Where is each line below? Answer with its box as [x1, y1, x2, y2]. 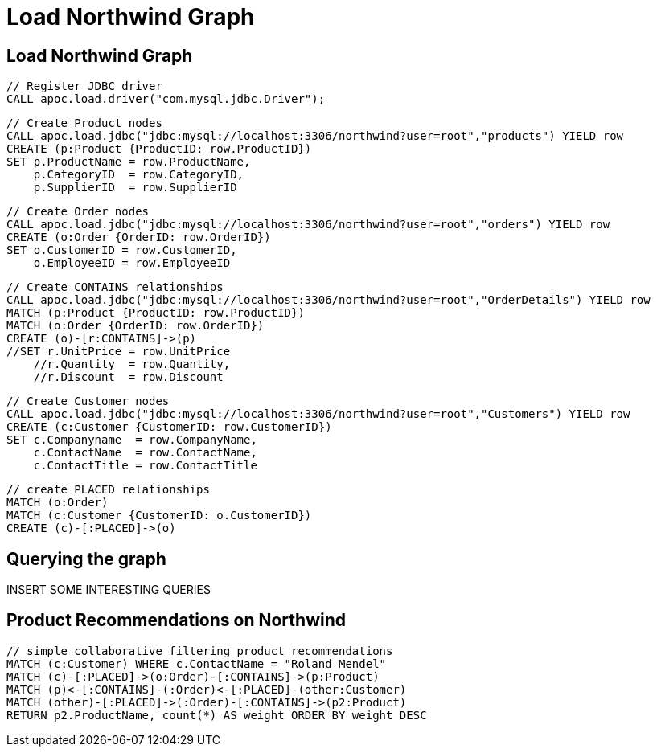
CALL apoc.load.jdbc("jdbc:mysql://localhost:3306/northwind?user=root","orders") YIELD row [6, 218, 610, 231]
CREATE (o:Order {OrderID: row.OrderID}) [6, 231, 271, 244]
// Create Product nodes [6, 117, 162, 130]
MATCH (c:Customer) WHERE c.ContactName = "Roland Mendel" [6, 657, 387, 670]
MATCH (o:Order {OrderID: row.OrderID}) [6, 319, 265, 333]
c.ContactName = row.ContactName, [33, 446, 257, 460]
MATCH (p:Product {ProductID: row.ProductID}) [6, 306, 305, 320]
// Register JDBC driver [6, 80, 162, 93]
